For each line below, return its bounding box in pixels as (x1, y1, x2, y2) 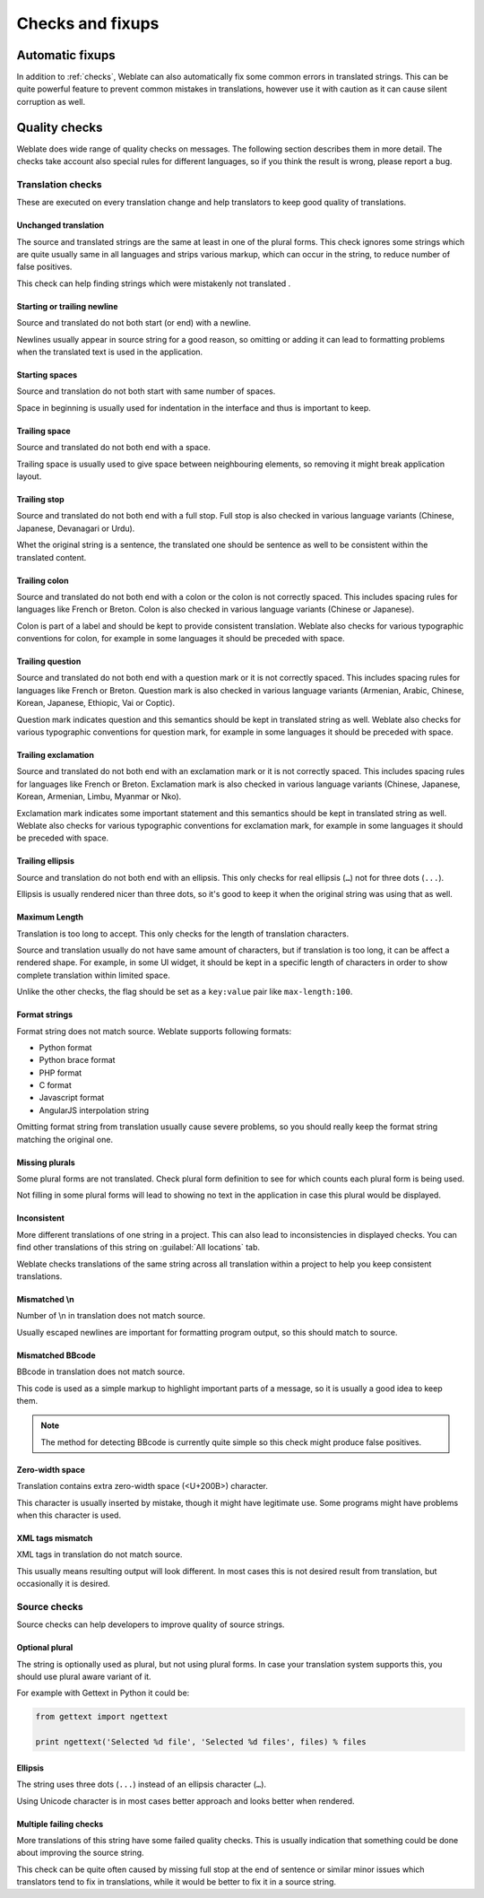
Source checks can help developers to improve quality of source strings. (16, 1619, 285, 1630)
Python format (39, 1041, 92, 1053)
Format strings (16, 1009, 73, 1020)
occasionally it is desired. (16, 1579, 111, 1589)
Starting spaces (16, 370, 78, 380)
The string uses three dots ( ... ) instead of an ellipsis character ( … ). (16, 1779, 267, 1789)
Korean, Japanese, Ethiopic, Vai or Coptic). (16, 698, 175, 709)
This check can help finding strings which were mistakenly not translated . (16, 278, 291, 289)
